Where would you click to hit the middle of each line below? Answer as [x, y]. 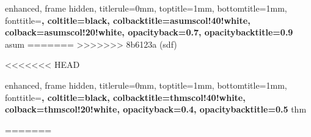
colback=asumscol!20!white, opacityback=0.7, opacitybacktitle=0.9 [149, 32]
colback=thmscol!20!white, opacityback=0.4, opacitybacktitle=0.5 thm [156, 109]
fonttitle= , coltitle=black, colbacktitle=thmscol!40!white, [125, 97]
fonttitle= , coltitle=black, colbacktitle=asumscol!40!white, [128, 20]
